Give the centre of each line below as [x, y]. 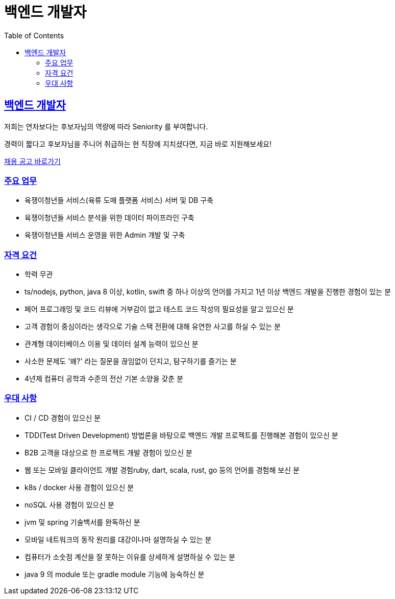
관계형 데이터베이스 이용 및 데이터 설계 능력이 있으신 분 [112, 344]
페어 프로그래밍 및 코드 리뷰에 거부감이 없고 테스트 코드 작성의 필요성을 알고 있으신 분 [159, 309]
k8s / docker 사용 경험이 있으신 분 [79, 487]
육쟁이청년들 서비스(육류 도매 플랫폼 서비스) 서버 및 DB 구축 [119, 200]
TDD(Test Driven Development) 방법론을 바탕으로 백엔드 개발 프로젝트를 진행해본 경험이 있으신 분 [181, 435]
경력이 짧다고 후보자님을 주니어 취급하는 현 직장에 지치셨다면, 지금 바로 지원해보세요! [138, 144]
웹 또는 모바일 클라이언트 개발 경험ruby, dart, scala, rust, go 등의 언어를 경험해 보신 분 [162, 470]
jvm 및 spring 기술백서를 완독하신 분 [82, 522]
